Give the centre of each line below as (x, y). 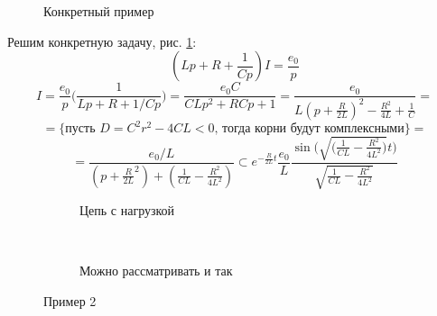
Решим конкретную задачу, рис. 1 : (102, 41)
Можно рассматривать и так (156, 271)
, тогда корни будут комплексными (309, 129)
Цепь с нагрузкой (127, 210)
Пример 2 (70, 300)
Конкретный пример (99, 11)
